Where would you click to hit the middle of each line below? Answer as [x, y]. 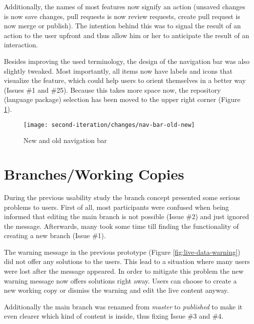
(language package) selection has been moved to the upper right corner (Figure [122, 99]
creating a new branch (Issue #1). [55, 235]
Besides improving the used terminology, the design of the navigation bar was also [127, 61]
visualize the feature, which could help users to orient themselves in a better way [125, 80]
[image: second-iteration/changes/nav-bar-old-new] [109, 125]
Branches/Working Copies [94, 173]
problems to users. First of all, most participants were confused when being [116, 207]
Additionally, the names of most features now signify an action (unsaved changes [125, 6]
